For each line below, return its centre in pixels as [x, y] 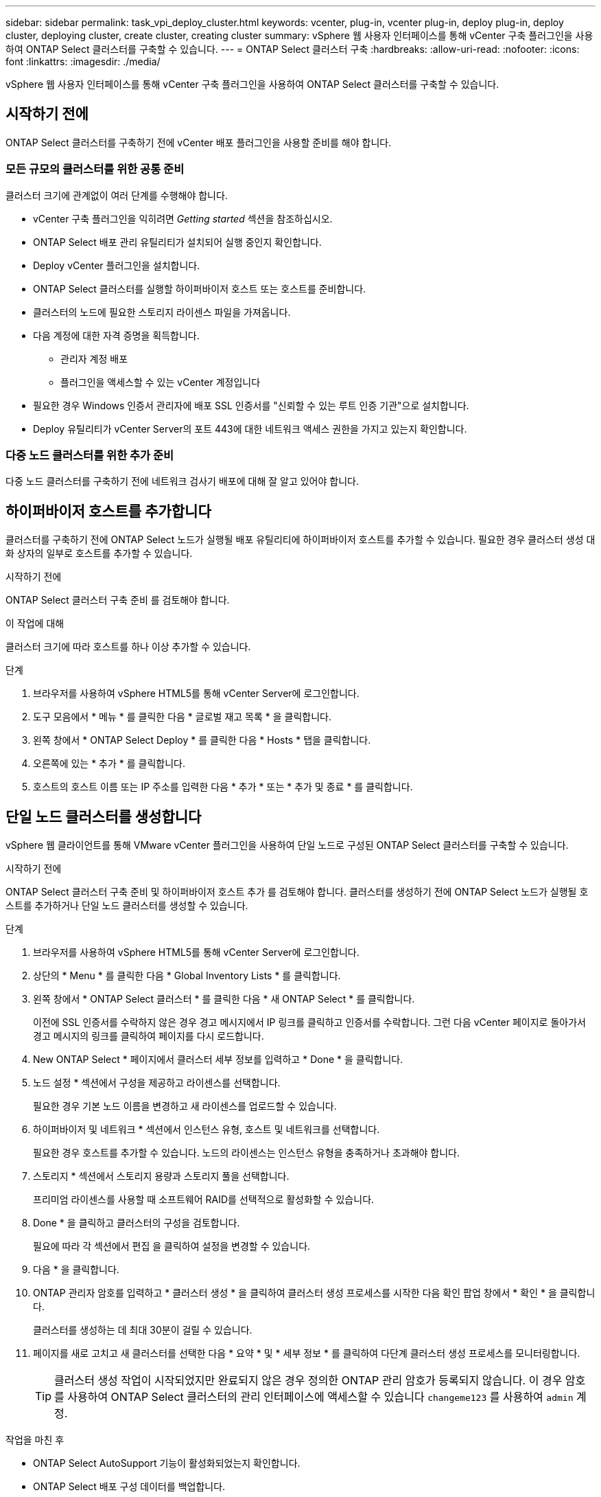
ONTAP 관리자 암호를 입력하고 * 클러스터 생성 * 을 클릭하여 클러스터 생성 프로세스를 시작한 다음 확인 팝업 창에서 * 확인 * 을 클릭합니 [314, 1293]
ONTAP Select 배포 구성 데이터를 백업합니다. [129, 1487]
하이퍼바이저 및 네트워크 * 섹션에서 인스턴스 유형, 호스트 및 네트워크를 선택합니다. [207, 1130]
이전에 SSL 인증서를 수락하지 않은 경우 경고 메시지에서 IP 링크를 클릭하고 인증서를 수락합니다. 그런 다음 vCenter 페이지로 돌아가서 [309, 1022]
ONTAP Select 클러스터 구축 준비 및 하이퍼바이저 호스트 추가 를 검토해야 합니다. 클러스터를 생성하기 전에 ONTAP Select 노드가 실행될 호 [297, 892]
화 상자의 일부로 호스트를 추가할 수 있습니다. [99, 553]
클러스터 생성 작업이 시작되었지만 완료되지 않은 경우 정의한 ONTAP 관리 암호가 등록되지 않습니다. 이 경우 [308, 1381]
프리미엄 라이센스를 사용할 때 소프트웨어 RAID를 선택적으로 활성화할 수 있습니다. [204, 1200]
